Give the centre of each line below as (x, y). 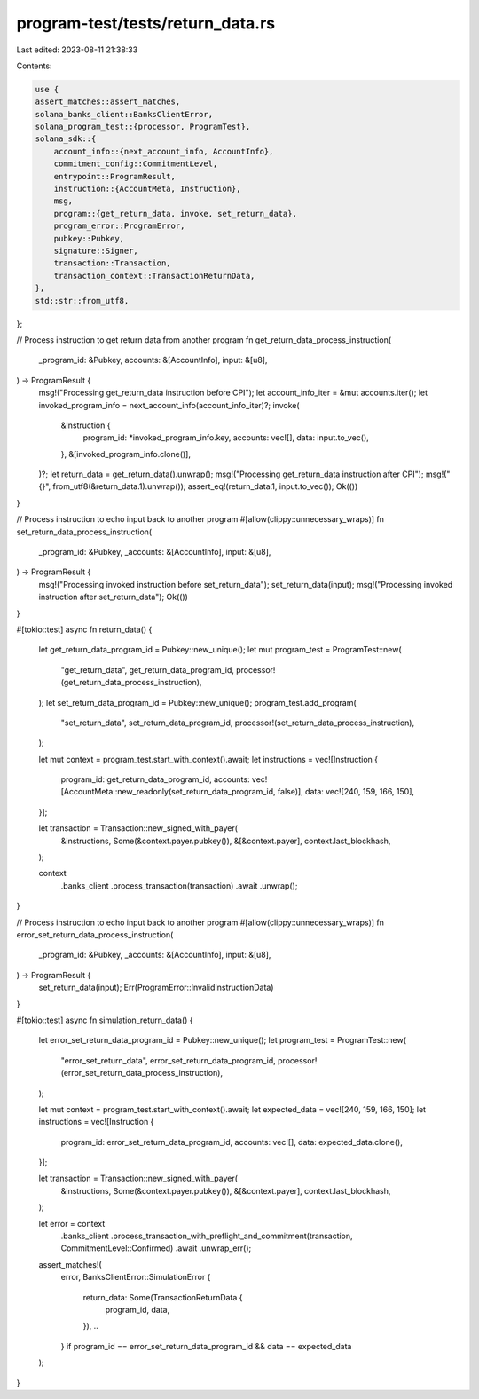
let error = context (72, 1223)
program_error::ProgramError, (119, 226)
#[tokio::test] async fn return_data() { (84, 629)
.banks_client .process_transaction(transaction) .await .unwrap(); (179, 885)
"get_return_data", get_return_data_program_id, (148, 669)
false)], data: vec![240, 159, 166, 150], (346, 792)
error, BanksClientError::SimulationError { (136, 1277)
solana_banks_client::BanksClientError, (124, 114)
